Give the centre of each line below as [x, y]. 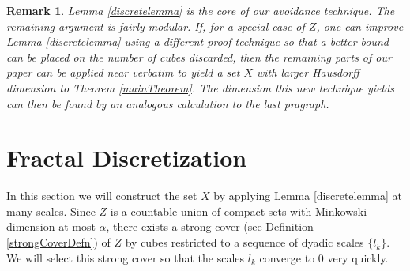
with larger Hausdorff [308, 72]
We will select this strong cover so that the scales [126, 257]
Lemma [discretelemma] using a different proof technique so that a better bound [197, 41]
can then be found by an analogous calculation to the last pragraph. [168, 103]
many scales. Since [51, 211]
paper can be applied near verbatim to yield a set [123, 72]
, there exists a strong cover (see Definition [210, 226]
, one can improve [360, 26]
